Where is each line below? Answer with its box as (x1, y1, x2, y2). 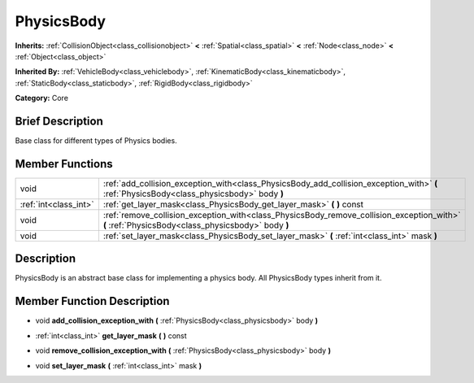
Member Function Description (15, 294, 170, 308)
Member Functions (15, 157, 113, 171)
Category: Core (15, 94, 69, 103)
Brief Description (15, 114, 103, 128)
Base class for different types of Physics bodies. (15, 136, 178, 146)
